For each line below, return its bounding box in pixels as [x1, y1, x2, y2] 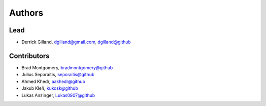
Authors [9, 7, 44, 18]
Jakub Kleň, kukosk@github [21, 85, 78, 91]
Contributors [9, 52, 50, 60]
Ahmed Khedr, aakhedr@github [21, 79, 86, 84]
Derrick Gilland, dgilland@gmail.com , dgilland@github [21, 39, 131, 45]
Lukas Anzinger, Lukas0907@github [21, 92, 95, 98]
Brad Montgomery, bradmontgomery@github [21, 64, 113, 71]
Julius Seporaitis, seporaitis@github [21, 72, 95, 78]
